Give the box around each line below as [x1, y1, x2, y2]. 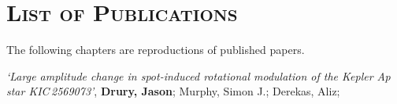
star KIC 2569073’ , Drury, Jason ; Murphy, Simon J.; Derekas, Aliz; [6, 83, 340, 99]
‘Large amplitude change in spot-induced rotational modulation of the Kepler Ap [6, 67, 391, 84]
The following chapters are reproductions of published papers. [6, 41, 305, 58]
